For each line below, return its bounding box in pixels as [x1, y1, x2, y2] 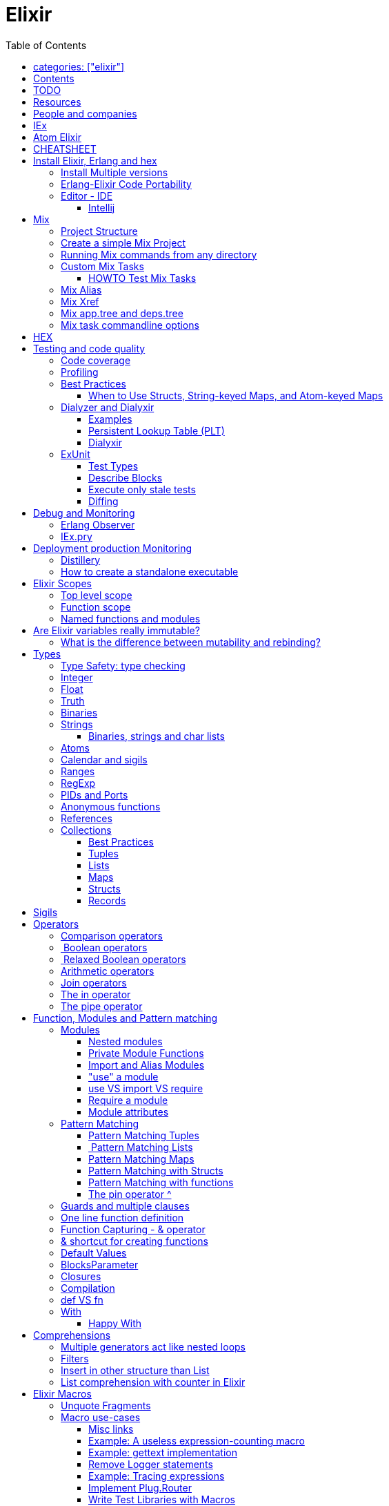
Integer [61, 671, 93, 683]
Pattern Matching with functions [88, 1176, 234, 1188]
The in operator [61, 988, 131, 1000]
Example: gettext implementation [88, 1446, 237, 1458]
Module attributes [88, 1105, 169, 1118]
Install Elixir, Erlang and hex [33, 154, 157, 166]
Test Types [88, 459, 139, 472]
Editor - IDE [61, 189, 113, 202]
